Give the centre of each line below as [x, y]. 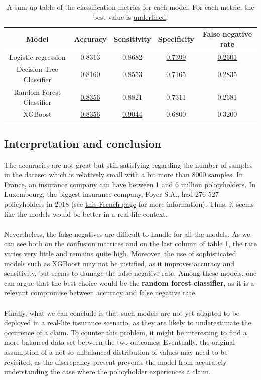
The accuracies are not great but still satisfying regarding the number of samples [128, 164]
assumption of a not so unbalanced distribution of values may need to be [116, 352]
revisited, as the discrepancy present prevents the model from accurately [115, 362]
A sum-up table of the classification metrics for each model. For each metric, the [130, 7]
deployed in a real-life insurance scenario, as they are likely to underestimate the [128, 322]
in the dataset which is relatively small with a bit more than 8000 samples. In [124, 174]
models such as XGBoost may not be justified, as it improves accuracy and [119, 263]
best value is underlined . [130, 16]
